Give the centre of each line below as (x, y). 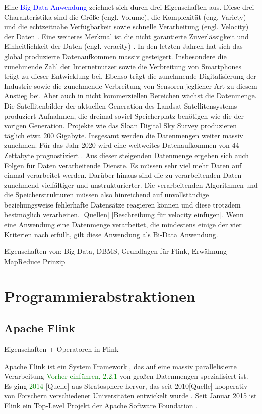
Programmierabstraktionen (100, 296)
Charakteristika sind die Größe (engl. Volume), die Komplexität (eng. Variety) (125, 16)
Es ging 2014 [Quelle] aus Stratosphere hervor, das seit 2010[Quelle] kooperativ (126, 385)
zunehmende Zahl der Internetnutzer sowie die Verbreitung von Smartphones (123, 66)
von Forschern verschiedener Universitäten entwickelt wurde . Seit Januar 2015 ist (130, 396)
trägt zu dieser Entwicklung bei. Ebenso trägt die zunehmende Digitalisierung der (130, 76)
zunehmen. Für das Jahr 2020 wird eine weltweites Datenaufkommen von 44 (122, 145)
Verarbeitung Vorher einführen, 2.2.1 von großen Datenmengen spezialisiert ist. (126, 376)
